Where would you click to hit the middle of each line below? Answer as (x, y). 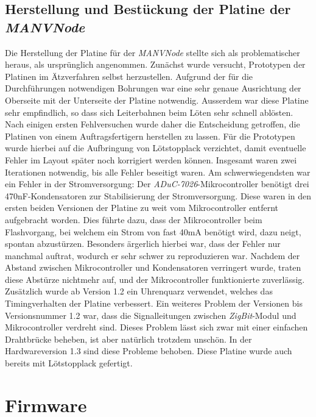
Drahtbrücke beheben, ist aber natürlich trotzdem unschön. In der (128, 339)
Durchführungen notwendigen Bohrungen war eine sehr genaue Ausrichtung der (153, 88)
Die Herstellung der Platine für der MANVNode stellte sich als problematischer (153, 52)
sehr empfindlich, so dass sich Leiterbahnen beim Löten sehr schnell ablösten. (149, 112)
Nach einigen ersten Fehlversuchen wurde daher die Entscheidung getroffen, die (153, 124)
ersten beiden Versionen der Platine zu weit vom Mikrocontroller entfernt (142, 208)
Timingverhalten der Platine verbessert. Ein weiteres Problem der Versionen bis (154, 303)
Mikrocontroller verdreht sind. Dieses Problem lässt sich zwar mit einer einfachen (156, 327)
